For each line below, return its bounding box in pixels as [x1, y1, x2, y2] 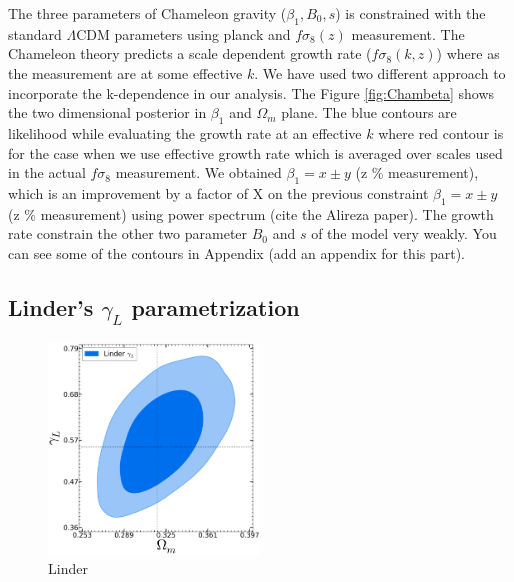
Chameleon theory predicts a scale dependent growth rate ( [8, 43, 372, 64]
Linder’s [8, 291, 94, 322]
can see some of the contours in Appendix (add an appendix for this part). [8, 242, 466, 263]
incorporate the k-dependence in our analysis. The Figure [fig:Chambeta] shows [8, 82, 495, 103]
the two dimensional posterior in [8, 102, 207, 123]
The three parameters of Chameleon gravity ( [8, 3, 287, 23]
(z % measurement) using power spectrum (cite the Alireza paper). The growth [8, 203, 494, 224]
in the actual [8, 162, 86, 183]
